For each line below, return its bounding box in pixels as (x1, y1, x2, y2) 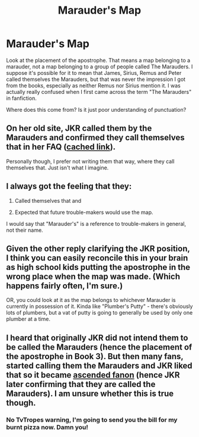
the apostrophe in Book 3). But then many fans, (6, 351, 184, 361)
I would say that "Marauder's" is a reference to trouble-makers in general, (6, 220, 187, 227)
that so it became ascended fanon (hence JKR (6, 370, 180, 380)
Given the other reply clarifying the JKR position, (6, 243, 190, 253)
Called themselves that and (14, 197, 82, 204)
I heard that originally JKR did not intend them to (6, 332, 188, 342)
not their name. (6, 227, 43, 234)
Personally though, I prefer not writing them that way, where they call (6, 158, 175, 165)
